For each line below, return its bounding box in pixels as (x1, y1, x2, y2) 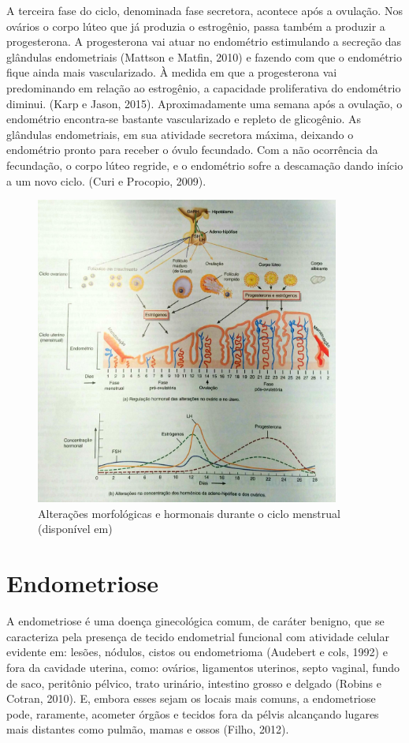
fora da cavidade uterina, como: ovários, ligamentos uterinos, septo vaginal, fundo (6, 659, 400, 675)
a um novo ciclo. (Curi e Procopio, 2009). (6, 172, 206, 189)
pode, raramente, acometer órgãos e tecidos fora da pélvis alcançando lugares (6, 705, 379, 722)
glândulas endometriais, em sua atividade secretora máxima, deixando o (6, 126, 354, 142)
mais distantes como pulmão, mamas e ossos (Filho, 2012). (6, 721, 289, 737)
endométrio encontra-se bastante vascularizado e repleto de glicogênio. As (6, 111, 361, 127)
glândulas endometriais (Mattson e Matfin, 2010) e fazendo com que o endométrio (6, 48, 402, 65)
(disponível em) (38, 520, 113, 537)
